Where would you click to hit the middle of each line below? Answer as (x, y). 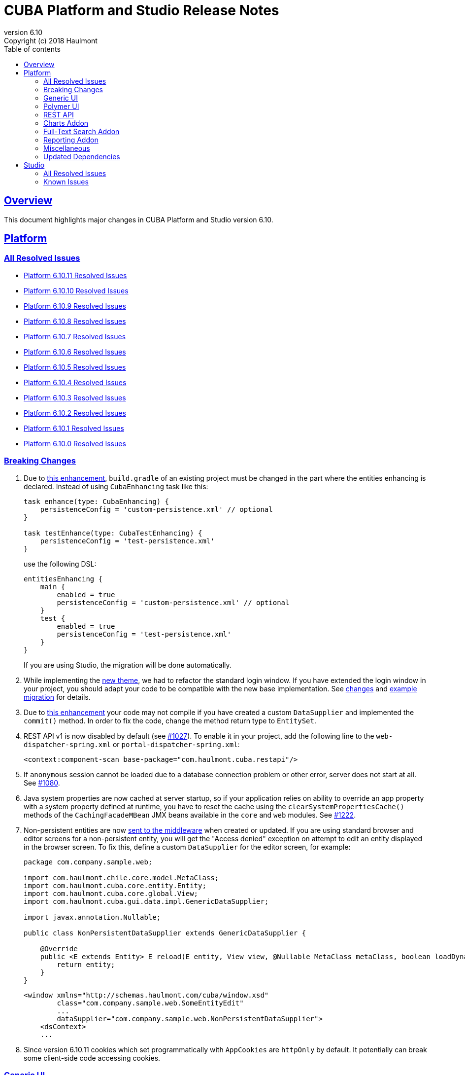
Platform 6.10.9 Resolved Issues (75, 306)
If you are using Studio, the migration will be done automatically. (128, 665)
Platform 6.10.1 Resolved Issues (74, 428)
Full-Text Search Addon (82, 131)
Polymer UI (61, 106)
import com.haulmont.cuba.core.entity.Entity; (115, 885)
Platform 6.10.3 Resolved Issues (75, 397)
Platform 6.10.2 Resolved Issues (75, 413)
